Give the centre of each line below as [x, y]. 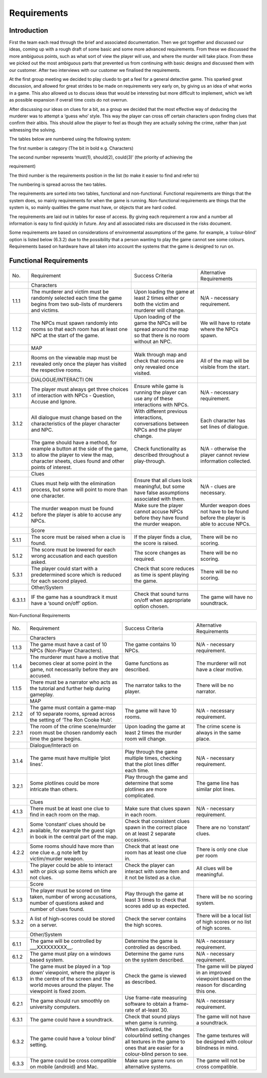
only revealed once [156, 367]
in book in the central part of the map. [74, 836]
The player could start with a [64, 569]
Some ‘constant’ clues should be [68, 824]
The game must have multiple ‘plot [70, 758]
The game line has [218, 783]
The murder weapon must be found [72, 509]
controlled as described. [153, 947]
